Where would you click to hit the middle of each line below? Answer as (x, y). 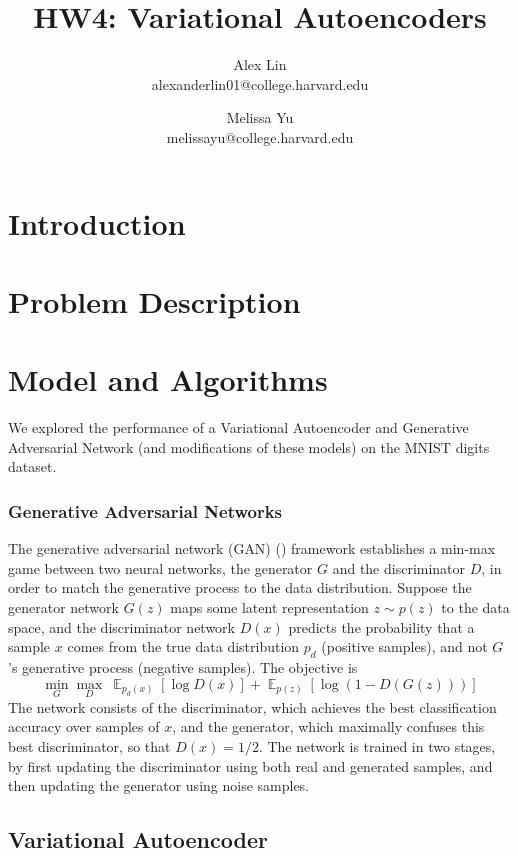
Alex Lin (260, 64)
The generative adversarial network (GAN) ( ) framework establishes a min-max (252, 548)
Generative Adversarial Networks (145, 510)
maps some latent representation (269, 606)
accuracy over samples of (84, 726)
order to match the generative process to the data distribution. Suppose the (240, 587)
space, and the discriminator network (121, 626)
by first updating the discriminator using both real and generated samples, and (250, 765)
